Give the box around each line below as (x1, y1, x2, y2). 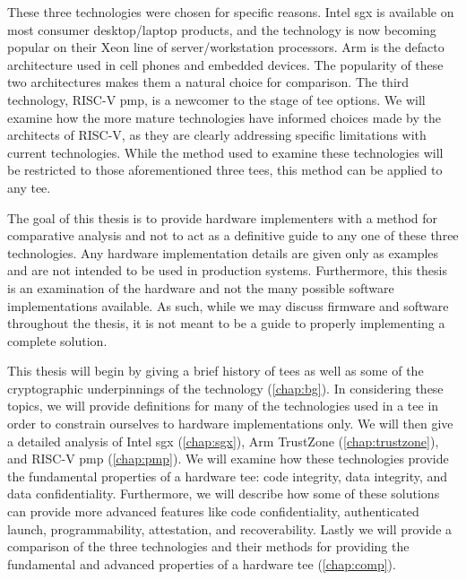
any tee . (7, 177, 51, 196)
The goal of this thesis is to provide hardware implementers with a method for (7, 208, 438, 227)
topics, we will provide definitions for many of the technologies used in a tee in (7, 396, 439, 415)
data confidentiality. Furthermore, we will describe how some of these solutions (7, 484, 440, 503)
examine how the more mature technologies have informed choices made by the (7, 108, 441, 126)
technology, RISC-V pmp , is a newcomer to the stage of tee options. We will (7, 90, 426, 108)
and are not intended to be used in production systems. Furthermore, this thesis (7, 261, 447, 280)
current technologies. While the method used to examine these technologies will (7, 143, 444, 161)
